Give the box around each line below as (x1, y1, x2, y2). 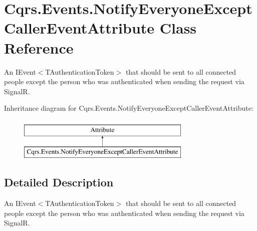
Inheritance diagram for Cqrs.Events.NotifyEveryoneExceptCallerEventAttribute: (4, 103, 253, 113)
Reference (4, 37, 74, 58)
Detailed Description (4, 174, 114, 190)
